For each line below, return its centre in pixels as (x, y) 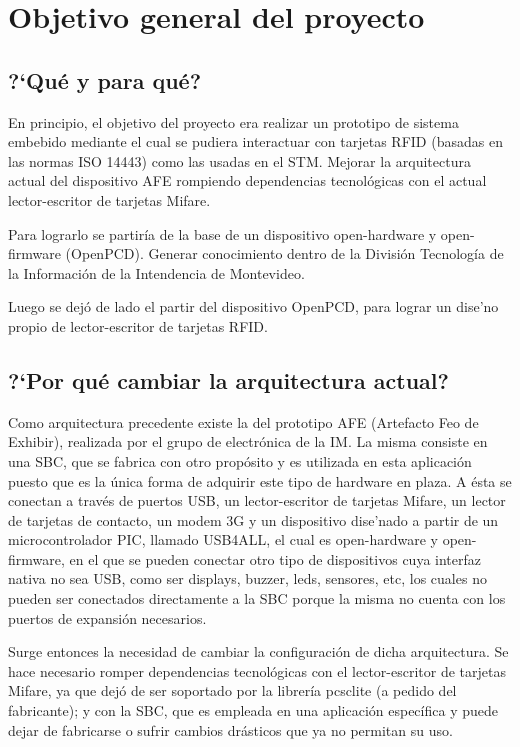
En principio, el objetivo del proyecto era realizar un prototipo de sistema (233, 121)
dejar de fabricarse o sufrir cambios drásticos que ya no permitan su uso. (230, 729)
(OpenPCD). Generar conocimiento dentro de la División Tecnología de (284, 253)
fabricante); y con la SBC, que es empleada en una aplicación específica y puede (253, 710)
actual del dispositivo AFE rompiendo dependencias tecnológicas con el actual (247, 180)
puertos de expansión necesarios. (107, 617)
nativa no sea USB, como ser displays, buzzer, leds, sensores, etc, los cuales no (247, 578)
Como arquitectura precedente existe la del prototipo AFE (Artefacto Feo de (243, 421)
